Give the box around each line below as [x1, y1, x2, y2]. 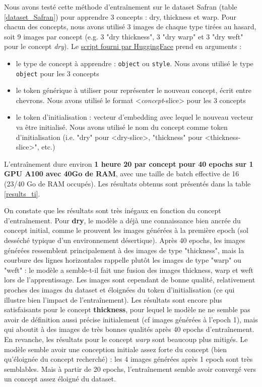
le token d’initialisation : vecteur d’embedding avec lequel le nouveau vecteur [16, 112, 253, 122]
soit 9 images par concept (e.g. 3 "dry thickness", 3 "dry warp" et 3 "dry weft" [4, 31, 243, 41]
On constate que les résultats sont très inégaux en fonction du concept [4, 205, 221, 216]
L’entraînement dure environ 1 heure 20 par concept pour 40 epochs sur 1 [4, 158, 253, 169]
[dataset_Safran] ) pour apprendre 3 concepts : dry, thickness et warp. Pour [4, 11, 236, 22]
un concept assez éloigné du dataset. [4, 373, 116, 384]
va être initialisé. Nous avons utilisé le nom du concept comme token [16, 122, 228, 132]
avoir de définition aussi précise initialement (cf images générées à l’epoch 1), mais [4, 314, 258, 324]
